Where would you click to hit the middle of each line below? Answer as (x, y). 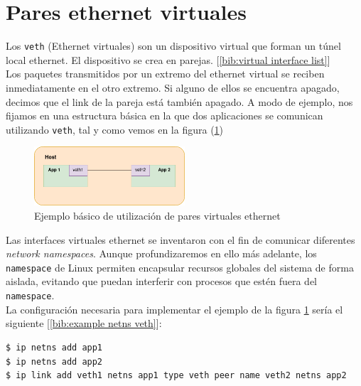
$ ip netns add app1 (54, 347)
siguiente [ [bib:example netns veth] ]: (84, 323)
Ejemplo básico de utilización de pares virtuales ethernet (157, 216)
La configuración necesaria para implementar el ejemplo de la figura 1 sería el (174, 309)
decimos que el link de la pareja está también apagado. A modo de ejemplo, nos (179, 101)
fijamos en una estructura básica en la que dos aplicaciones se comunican (165, 116)
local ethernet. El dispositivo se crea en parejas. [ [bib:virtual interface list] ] (168, 59)
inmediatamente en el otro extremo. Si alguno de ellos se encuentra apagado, (173, 87)
